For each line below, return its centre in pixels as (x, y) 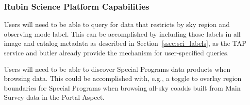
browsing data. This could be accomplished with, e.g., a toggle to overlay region (123, 78)
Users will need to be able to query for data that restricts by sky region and (117, 24)
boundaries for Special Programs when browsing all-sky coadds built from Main (122, 87)
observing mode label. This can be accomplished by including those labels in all (122, 33)
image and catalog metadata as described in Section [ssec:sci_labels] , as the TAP (125, 43)
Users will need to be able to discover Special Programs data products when (117, 69)
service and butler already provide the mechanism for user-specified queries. (117, 52)
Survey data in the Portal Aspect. (54, 97)
